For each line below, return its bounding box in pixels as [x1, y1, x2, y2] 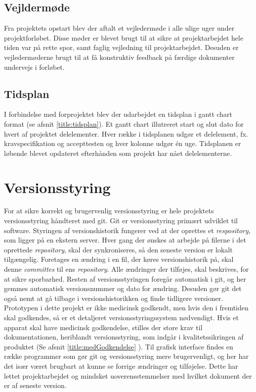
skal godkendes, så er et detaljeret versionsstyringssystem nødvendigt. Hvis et [4, 312, 239, 322]
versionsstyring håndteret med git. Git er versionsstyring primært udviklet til [4, 215, 238, 226]
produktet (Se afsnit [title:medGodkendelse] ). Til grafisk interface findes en [4, 341, 233, 351]
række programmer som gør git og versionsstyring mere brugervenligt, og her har [4, 351, 249, 361]
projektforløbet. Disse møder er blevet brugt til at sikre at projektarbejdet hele [4, 32, 244, 43]
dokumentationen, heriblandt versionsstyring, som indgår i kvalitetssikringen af [4, 332, 244, 342]
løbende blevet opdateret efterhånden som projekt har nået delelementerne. [4, 147, 232, 158]
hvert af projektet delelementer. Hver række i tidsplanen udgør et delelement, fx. [4, 128, 248, 139]
